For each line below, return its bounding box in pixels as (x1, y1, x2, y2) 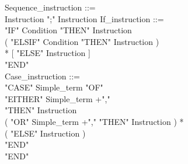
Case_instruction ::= (5, 69, 80, 82)
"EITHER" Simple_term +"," (5, 92, 110, 104)
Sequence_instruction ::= (5, 1, 96, 13)
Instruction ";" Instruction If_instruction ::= (5, 12, 164, 25)
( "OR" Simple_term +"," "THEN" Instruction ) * (5, 115, 184, 127)
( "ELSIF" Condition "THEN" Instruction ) (5, 35, 159, 47)
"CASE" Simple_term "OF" (5, 81, 103, 93)
